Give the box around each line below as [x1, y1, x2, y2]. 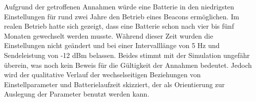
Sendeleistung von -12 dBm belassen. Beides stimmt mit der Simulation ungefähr [4, 50, 250, 60]
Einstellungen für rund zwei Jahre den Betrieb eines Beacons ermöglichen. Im [4, 11, 239, 21]
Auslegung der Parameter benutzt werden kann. [4, 89, 150, 99]
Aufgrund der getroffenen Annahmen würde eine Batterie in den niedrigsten [4, 1, 234, 11]
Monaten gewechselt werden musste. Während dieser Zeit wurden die [4, 30, 213, 41]
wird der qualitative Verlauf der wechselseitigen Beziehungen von [4, 69, 201, 80]
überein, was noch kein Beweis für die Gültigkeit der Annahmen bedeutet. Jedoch [4, 59, 252, 70]
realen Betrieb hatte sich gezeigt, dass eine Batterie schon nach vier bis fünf [4, 21, 234, 31]
